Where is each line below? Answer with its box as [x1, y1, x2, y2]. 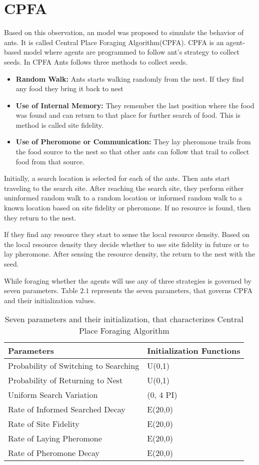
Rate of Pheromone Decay [8, 447, 99, 459]
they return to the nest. [4, 212, 76, 222]
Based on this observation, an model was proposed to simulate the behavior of [4, 27, 244, 38]
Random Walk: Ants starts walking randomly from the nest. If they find [15, 73, 244, 84]
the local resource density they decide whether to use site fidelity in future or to [4, 239, 249, 249]
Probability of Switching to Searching [8, 360, 139, 372]
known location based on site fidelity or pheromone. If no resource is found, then [4, 202, 251, 213]
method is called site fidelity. [15, 119, 103, 130]
